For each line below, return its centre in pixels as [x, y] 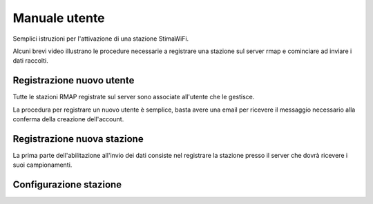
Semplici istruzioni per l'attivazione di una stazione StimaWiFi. [101, 39]
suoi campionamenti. [42, 165]
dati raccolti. [30, 61]
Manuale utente [59, 18]
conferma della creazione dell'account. [68, 119]
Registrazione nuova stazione [78, 139]
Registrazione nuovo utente [74, 80]
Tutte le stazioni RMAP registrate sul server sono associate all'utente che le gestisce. [134, 97]
